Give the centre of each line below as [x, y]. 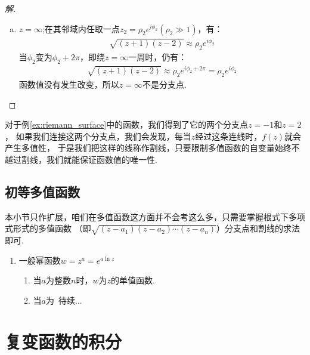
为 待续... [64, 300]
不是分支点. [164, 84]
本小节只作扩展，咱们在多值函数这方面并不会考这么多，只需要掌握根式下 [147, 216]
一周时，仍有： [158, 56]
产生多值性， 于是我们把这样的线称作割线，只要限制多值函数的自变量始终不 [152, 148]
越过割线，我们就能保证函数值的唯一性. [81, 159]
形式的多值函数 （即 [52, 228]
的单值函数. [133, 280]
